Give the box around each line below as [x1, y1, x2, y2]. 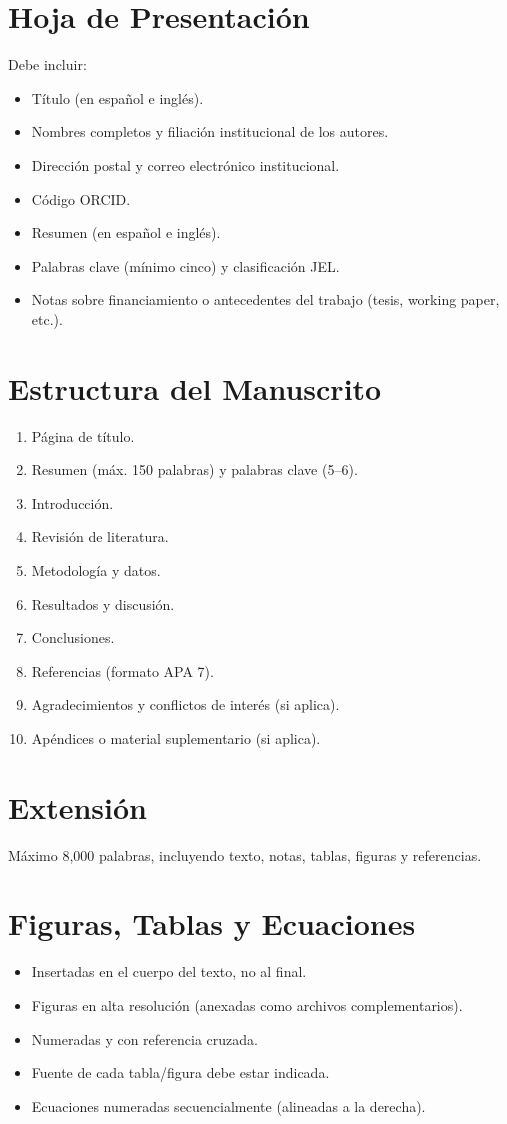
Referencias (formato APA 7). [31, 660, 214, 681]
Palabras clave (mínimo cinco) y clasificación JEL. [31, 255, 340, 276]
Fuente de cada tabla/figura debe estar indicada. [31, 1062, 330, 1083]
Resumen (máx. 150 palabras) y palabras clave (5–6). [31, 459, 358, 480]
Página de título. [31, 425, 135, 446]
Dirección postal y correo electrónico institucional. [31, 154, 340, 175]
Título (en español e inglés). [31, 87, 204, 108]
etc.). [31, 308, 63, 329]
